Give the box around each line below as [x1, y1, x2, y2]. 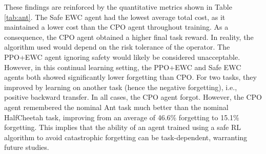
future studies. [4, 142, 49, 152]
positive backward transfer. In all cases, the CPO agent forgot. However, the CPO [4, 92, 262, 102]
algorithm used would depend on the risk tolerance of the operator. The [4, 41, 230, 52]
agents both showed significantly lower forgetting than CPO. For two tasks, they [4, 72, 257, 82]
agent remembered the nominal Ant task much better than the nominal [4, 101, 229, 112]
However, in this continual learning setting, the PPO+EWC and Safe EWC [4, 61, 241, 72]
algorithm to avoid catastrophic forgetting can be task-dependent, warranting [4, 131, 248, 142]
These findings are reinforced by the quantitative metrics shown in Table [4, 2, 232, 12]
